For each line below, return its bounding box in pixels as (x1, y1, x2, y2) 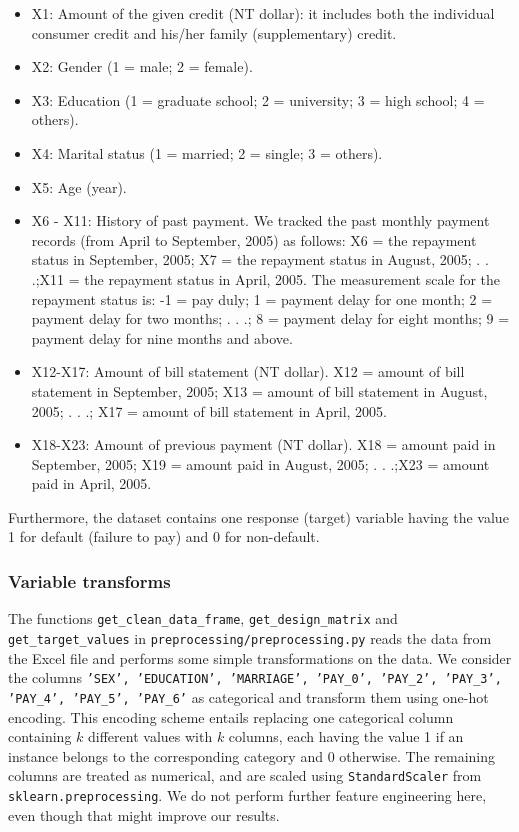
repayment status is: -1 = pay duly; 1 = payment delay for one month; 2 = (31, 288, 493, 309)
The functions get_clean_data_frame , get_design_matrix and (8, 608, 398, 629)
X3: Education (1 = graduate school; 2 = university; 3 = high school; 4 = (31, 89, 485, 110)
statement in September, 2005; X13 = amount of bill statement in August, (31, 380, 488, 401)
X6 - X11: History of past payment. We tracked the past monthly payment (31, 210, 490, 231)
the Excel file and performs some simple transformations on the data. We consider (8, 647, 512, 668)
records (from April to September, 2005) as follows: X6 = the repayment (31, 229, 477, 250)
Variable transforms (8, 568, 171, 593)
